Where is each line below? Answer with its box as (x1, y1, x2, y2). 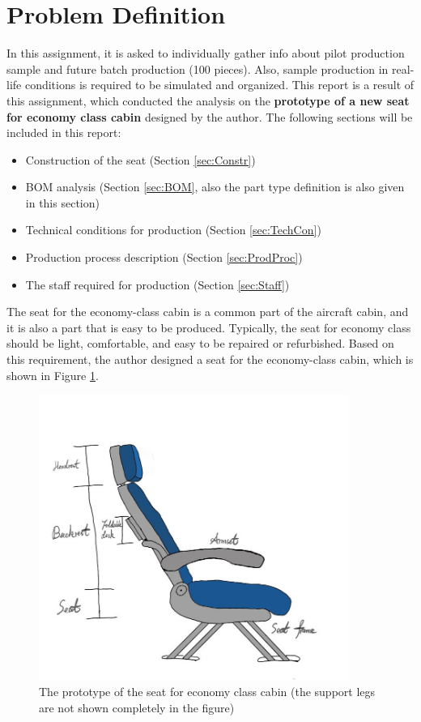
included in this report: (6, 124, 121, 141)
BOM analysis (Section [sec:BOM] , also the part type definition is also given (25, 178, 405, 195)
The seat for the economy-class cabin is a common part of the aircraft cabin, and (6, 303, 409, 320)
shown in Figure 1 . (6, 366, 99, 383)
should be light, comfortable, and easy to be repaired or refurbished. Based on (6, 335, 394, 352)
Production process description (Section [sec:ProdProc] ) (25, 249, 303, 266)
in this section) (25, 194, 100, 211)
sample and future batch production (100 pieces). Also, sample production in (6, 60, 389, 77)
